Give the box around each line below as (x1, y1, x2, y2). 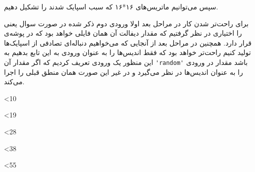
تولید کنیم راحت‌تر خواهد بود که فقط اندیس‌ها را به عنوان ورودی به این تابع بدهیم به (4, 47, 251, 57)
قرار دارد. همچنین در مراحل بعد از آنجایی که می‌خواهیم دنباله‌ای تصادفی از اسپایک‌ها (4, 37, 252, 48)
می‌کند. (4, 76, 25, 87)
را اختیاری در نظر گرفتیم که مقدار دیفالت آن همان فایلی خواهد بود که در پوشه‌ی (4, 28, 242, 38)
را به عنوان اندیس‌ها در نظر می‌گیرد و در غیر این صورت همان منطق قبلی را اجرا (4, 66, 243, 77)
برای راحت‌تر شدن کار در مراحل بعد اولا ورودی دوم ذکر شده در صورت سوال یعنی (4, 18, 249, 28)
